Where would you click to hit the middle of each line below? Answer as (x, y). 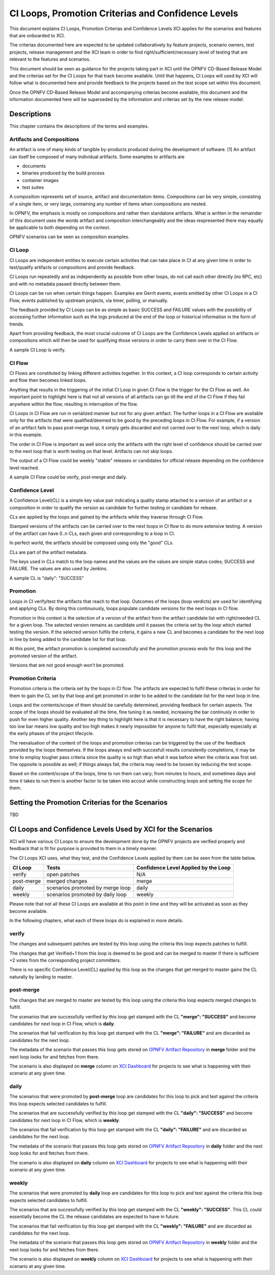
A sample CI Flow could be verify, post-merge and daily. (68, 477)
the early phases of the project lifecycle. (52, 733)
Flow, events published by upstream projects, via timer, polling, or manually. (89, 300)
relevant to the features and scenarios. (50, 59)
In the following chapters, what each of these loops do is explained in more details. (96, 920)
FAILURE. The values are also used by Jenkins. (59, 569)
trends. (17, 324)
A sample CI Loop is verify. (38, 350)
